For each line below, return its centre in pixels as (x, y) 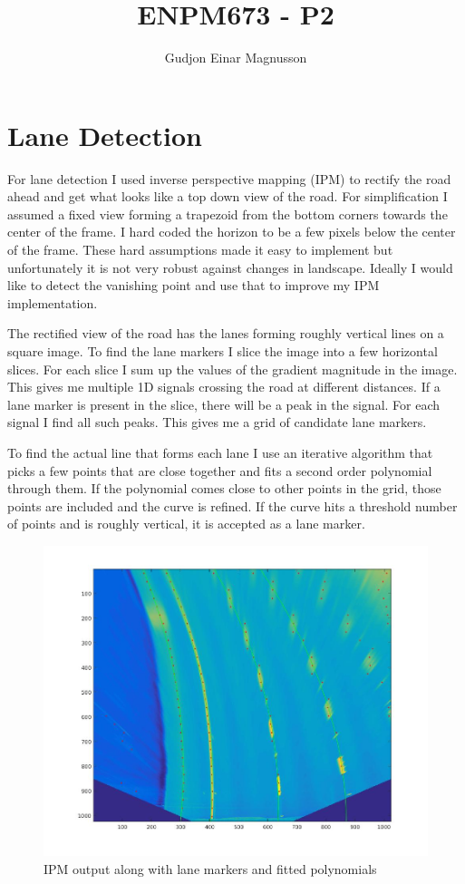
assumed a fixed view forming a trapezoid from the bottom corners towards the (228, 214)
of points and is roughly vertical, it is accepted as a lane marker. (186, 524)
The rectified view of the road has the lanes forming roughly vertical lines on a (226, 333)
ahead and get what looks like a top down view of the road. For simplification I (228, 196)
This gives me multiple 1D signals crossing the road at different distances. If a (224, 387)
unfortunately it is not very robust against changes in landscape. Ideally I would (230, 267)
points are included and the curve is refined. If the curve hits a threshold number (232, 505)
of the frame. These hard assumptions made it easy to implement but (200, 250)
